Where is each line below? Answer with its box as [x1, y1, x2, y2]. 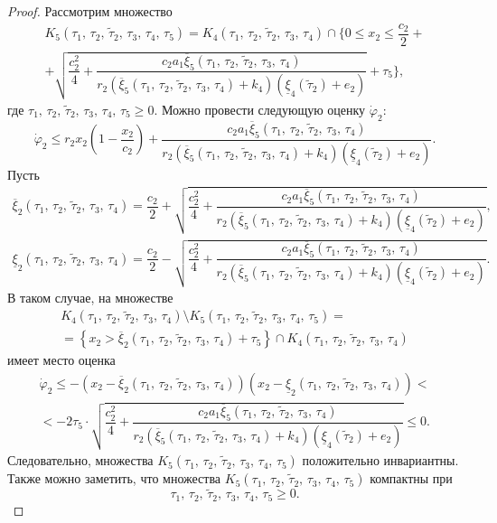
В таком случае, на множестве [7, 287, 173, 306]
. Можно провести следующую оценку [154, 99, 366, 118]
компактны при [370, 469, 453, 488]
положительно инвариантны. [302, 451, 459, 470]
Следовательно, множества [7, 451, 154, 470]
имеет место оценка [7, 350, 116, 369]
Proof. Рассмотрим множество [7, 2, 173, 20]
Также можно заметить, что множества [7, 469, 221, 488]
